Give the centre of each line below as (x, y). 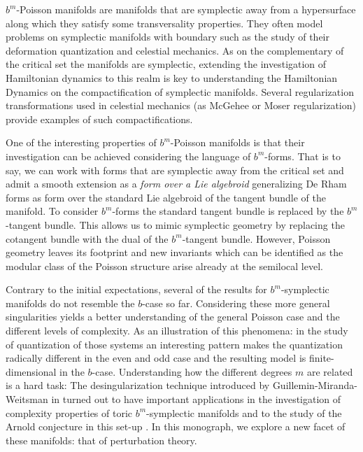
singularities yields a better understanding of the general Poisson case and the (173, 317)
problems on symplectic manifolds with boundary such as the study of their (168, 37)
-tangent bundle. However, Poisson (256, 238)
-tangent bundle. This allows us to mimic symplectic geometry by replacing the (175, 224)
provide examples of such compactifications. (99, 119)
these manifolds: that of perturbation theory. (101, 440)
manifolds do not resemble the (70, 303)
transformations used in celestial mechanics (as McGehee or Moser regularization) (181, 105)
